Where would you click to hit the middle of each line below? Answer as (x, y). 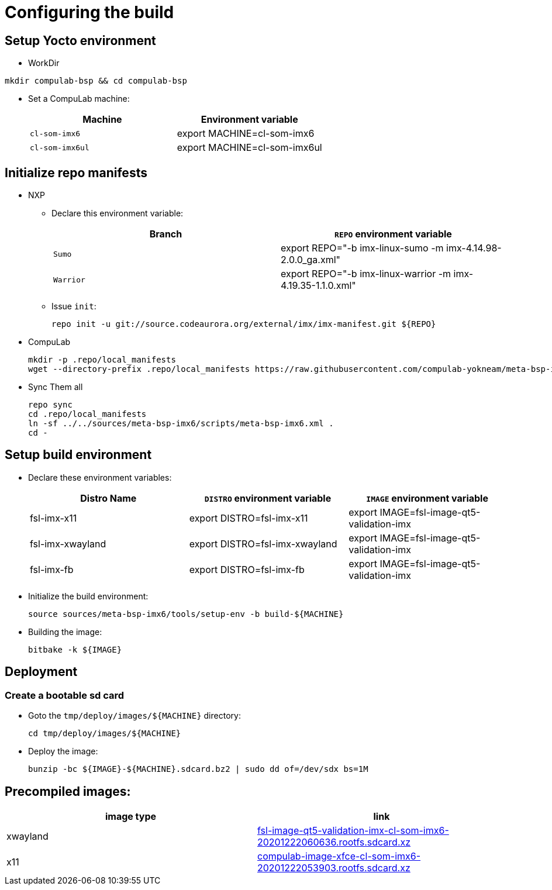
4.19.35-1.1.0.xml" (318, 286)
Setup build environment (78, 455)
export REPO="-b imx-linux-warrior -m (366, 274)
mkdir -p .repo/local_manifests (102, 360)
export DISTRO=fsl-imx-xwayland (263, 544)
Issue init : (74, 306)
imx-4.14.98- (474, 248)
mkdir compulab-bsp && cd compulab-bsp (96, 81)
